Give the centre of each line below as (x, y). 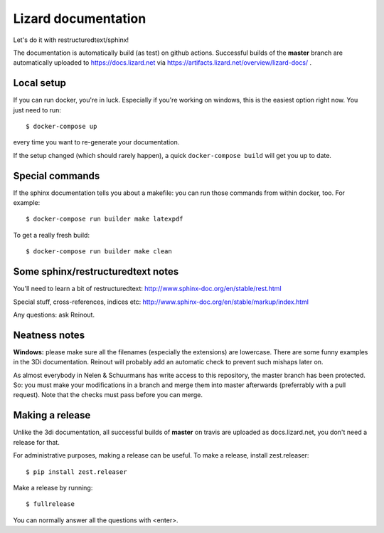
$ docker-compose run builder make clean (99, 252)
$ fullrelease (50, 504)
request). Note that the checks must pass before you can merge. (108, 395)
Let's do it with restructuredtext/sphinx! (71, 40)
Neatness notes (49, 335)
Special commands (57, 175)
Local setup (40, 83)
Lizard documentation (80, 19)
